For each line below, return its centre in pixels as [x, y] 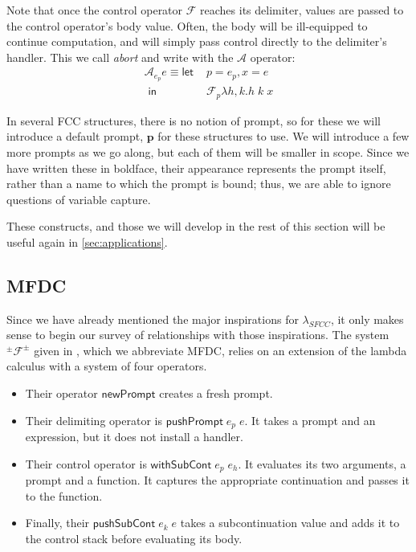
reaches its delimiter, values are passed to [302, 10]
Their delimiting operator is [94, 420]
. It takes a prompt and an [310, 420]
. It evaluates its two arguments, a [322, 463]
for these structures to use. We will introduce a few [283, 136]
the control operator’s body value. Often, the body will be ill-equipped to [187, 25]
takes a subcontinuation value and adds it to [290, 523]
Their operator [61, 393]
